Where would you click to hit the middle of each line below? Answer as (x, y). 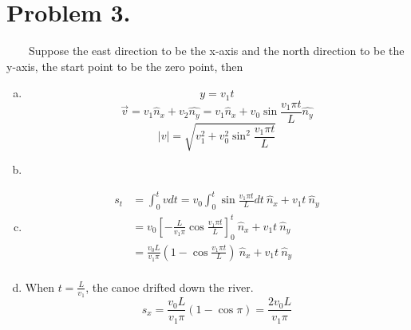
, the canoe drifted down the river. (170, 287)
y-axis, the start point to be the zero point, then (125, 66)
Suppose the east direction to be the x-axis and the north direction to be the (217, 51)
